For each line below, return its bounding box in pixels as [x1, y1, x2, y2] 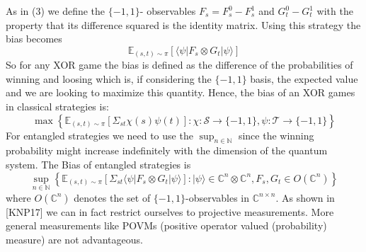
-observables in [185, 190, 250, 205]
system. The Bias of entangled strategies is [6, 157, 191, 172]
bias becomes [6, 31, 62, 46]
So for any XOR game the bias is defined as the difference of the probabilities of [6, 57, 353, 72]
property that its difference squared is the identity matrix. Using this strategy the [6, 17, 361, 32]
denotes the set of [74, 190, 151, 205]
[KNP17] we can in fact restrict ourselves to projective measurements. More [6, 204, 334, 219]
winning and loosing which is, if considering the [6, 71, 212, 86]
